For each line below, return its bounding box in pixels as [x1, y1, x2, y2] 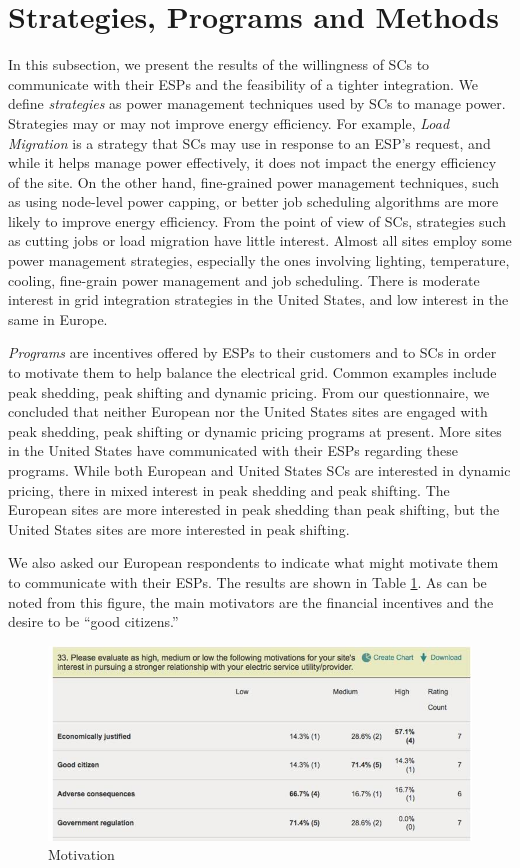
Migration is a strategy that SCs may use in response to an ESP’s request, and [8, 132, 491, 153]
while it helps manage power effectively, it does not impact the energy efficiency [8, 152, 497, 173]
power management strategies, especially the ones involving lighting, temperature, [8, 250, 510, 271]
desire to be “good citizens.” [8, 611, 179, 632]
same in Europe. [8, 308, 108, 329]
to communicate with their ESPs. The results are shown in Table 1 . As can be [8, 571, 487, 592]
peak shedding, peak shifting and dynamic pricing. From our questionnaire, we [8, 381, 490, 402]
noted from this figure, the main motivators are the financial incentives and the [8, 591, 494, 612]
